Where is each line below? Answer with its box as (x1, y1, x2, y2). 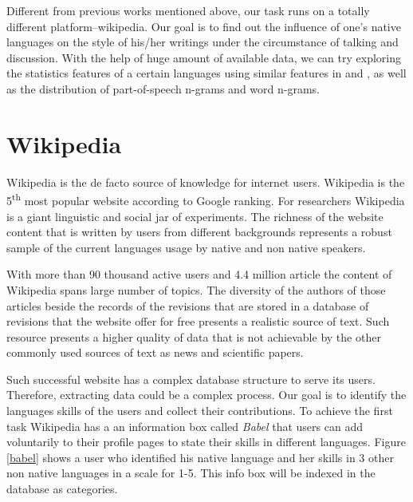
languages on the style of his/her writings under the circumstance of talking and (6, 34, 399, 50)
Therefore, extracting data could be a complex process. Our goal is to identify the (6, 386, 407, 403)
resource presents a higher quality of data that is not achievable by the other (6, 328, 381, 345)
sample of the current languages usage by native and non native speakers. (6, 239, 366, 255)
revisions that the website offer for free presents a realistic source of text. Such (6, 313, 390, 330)
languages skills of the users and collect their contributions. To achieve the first (6, 402, 393, 419)
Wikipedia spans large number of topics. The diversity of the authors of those (6, 281, 386, 298)
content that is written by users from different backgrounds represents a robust (6, 223, 392, 240)
